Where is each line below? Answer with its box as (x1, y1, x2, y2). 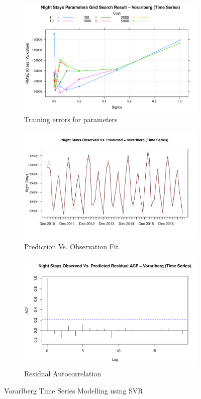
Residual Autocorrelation (24, 368, 102, 378)
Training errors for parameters (24, 114, 118, 124)
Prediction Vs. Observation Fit (24, 241, 119, 251)
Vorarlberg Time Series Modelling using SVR (4, 385, 143, 395)
